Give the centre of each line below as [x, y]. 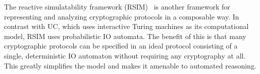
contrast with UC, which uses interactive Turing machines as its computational [126, 26]
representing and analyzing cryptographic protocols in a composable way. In [122, 16]
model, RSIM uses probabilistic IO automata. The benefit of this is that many [125, 36]
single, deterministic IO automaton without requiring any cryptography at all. [125, 55]
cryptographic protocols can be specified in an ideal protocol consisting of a [121, 46]
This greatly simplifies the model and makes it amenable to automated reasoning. [130, 65]
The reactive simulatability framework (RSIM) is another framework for [117, 6]
